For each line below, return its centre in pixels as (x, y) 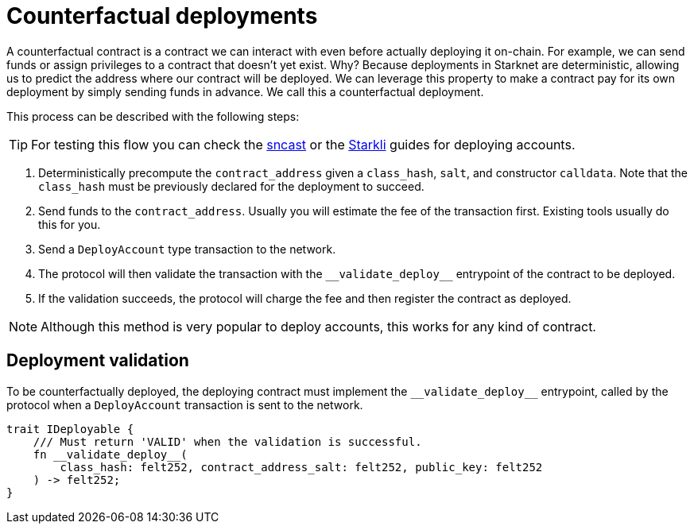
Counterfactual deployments (162, 16)
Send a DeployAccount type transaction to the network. (187, 249)
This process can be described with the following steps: (153, 116)
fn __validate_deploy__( (110, 454)
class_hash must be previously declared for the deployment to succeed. (231, 186)
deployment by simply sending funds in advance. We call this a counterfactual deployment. (245, 91)
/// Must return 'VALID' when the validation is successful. (227, 441)
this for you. (70, 224)
